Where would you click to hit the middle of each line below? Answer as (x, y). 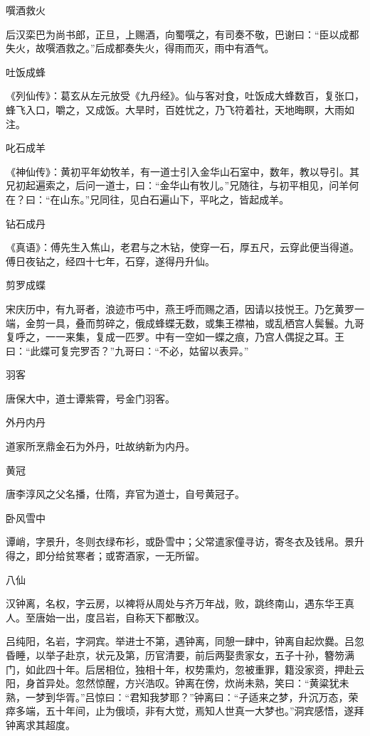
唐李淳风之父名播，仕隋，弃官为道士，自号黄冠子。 (125, 494)
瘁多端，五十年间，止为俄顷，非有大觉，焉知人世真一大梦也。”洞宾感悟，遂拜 (185, 711)
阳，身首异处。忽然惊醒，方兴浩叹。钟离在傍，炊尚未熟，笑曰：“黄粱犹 (173, 683)
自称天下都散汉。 (165, 617)
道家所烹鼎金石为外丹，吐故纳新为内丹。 (100, 446)
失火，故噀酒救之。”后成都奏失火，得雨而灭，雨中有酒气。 (140, 48)
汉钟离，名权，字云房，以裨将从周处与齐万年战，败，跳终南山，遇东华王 (175, 603)
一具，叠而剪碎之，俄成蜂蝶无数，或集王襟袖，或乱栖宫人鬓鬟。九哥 (205, 322)
